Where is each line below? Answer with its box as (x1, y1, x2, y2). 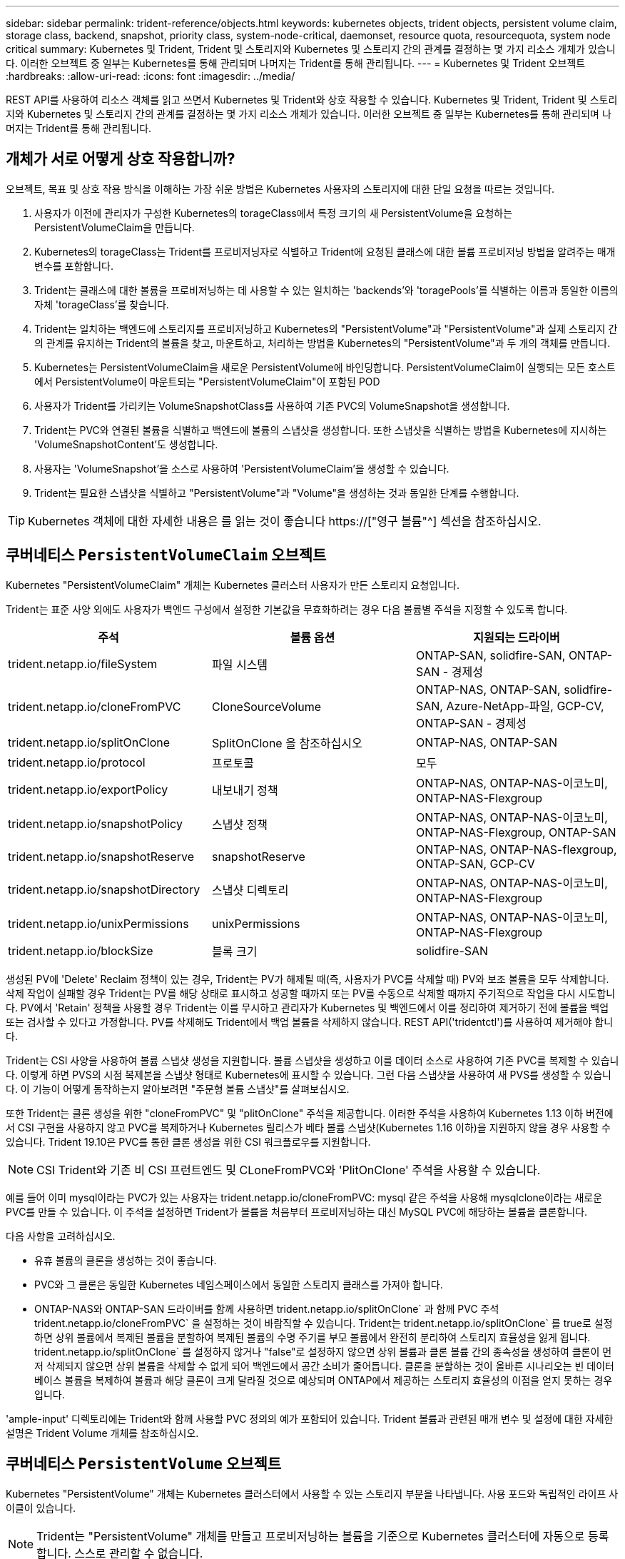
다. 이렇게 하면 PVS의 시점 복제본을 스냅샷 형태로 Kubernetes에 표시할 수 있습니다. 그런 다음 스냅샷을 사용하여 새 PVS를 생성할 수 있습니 (6, 1068, 611, 1081)
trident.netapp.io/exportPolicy (8, 782, 168, 797)
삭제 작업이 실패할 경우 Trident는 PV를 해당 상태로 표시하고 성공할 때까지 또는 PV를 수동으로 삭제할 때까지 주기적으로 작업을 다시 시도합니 (6, 987, 616, 999)
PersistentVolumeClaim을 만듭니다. (34, 221, 195, 233)
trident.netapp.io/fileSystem (8, 656, 158, 671)
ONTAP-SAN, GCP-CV (415, 856, 535, 871)
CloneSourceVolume (211, 699, 322, 714)
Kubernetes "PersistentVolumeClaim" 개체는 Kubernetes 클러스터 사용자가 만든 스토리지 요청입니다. (6, 578, 460, 591)
